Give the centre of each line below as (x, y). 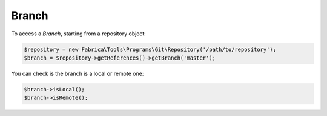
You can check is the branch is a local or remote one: (78, 73)
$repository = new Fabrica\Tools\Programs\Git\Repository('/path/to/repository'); (150, 49)
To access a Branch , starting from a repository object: (79, 34)
